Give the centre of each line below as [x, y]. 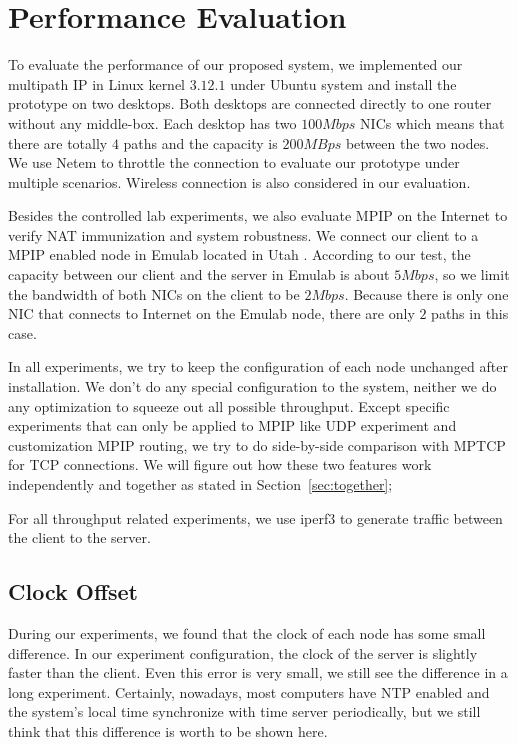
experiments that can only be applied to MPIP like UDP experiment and [232, 425]
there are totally [58, 142]
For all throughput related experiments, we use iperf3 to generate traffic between [255, 517]
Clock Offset [73, 591]
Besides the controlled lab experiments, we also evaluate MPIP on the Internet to [258, 215]
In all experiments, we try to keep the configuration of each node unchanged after [258, 366]
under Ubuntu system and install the [343, 83]
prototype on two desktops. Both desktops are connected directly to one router [250, 103]
